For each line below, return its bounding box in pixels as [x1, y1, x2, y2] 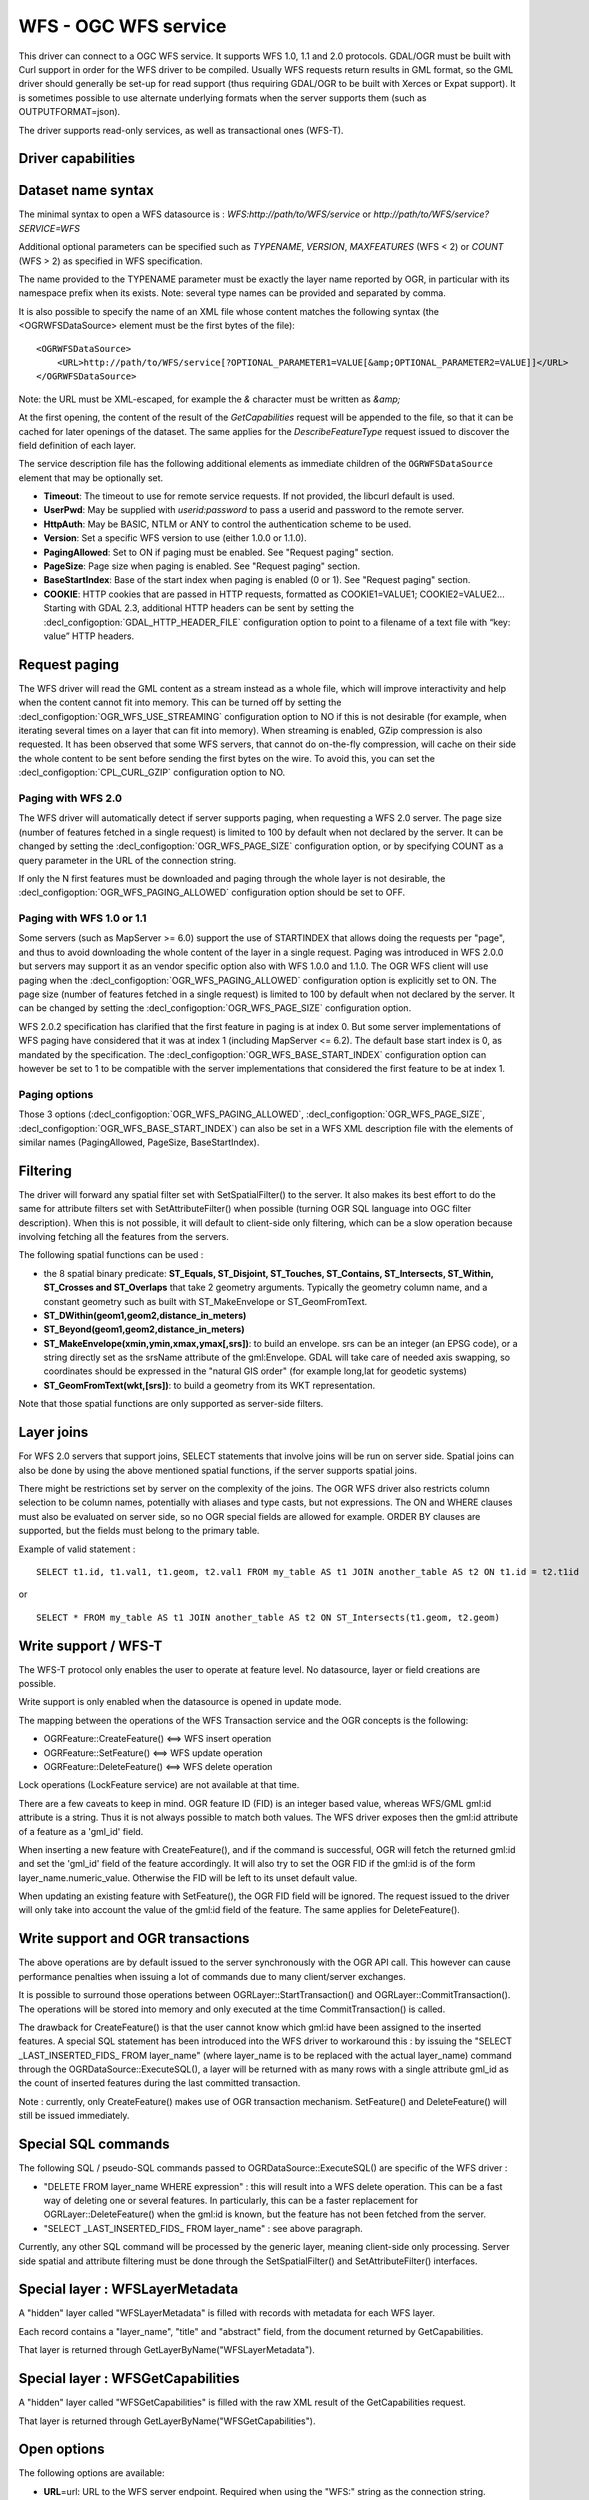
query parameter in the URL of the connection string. [18, 854, 237, 866]
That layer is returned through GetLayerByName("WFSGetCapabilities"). [18, 2415, 316, 2427]
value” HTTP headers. [43, 630, 135, 642]
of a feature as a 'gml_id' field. [18, 1825, 144, 1837]
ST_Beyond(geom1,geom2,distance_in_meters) [43, 1323, 245, 1335]
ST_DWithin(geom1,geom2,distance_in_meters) [43, 1309, 247, 1321]
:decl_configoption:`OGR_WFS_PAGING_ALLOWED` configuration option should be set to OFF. [18, 886, 406, 899]
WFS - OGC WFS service [18, 15, 227, 37]
